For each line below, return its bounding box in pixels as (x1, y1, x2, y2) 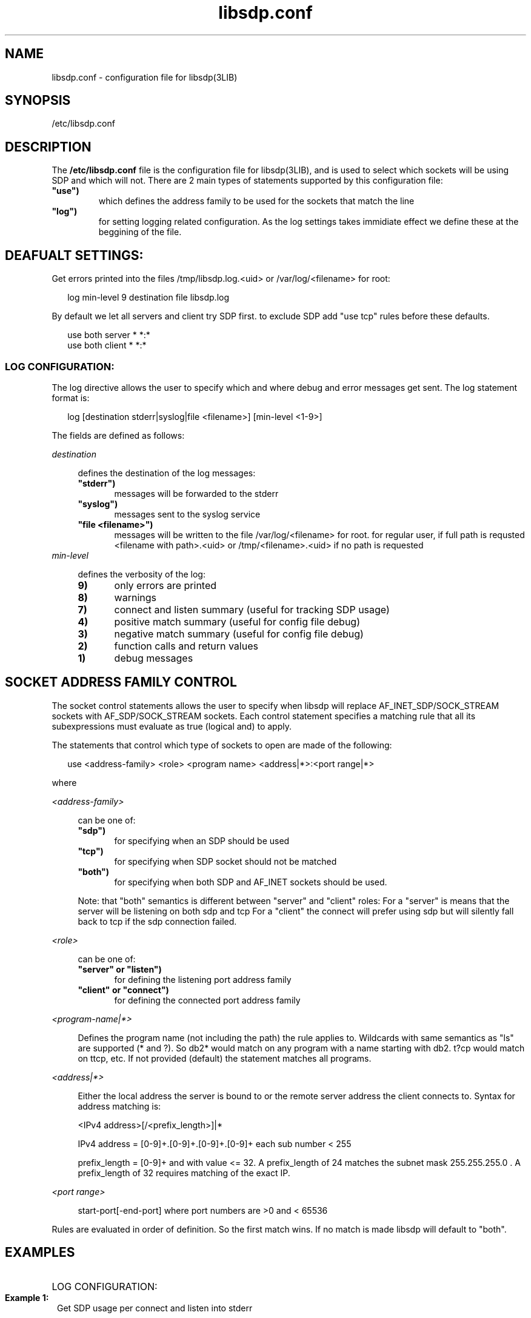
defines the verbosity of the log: (78, 568, 205, 579)
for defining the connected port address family (114, 994, 301, 1005)
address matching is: (78, 1100, 161, 1111)
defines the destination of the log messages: (78, 467, 256, 478)
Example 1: (5, 1292, 49, 1303)
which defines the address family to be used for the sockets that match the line (98, 196, 415, 207)
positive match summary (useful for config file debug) (114, 615, 360, 628)
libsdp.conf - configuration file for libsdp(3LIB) (52, 72, 238, 82)
